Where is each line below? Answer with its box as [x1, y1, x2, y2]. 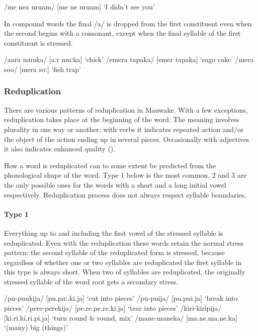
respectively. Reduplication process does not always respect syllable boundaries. [4, 189, 247, 200]
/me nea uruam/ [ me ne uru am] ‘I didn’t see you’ [4, 1, 155, 11]
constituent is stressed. [4, 37, 73, 48]
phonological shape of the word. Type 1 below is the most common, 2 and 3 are [4, 170, 247, 180]
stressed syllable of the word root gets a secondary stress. [4, 276, 178, 286]
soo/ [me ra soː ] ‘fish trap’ [4, 64, 81, 74]
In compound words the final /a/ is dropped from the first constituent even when [4, 18, 252, 28]
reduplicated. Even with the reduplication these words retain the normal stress [4, 237, 244, 248]
